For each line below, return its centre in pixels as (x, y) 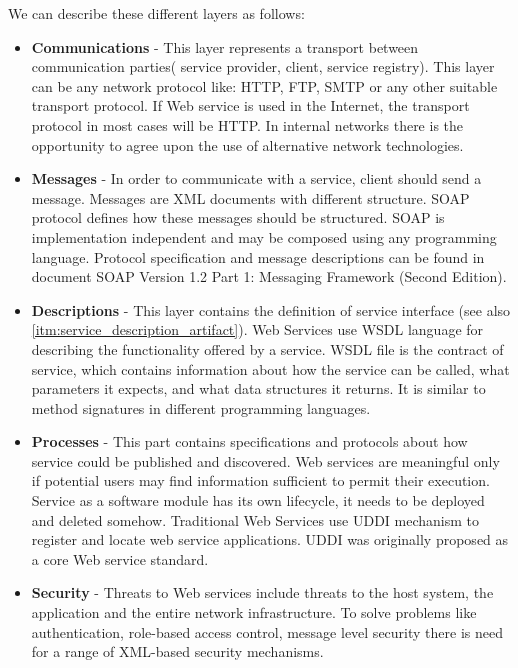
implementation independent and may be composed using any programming (264, 236)
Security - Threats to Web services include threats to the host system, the (262, 592)
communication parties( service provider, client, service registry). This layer (263, 66)
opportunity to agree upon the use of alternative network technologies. (247, 144)
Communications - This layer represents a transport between (225, 46)
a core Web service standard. (120, 558)
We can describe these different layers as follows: (156, 13)
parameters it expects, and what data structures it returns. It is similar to (258, 388)
